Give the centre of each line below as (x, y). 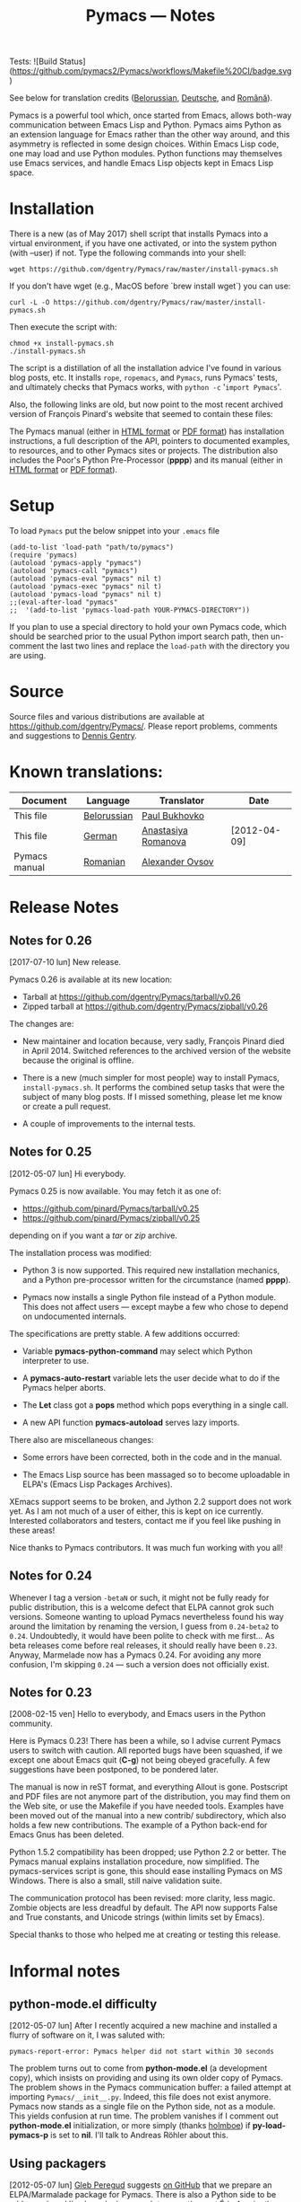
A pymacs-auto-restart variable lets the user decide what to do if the (151, 1378)
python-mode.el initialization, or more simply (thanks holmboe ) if (130, 2126)
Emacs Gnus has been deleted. (67, 1835)
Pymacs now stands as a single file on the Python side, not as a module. (142, 2107)
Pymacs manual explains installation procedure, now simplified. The (134, 1862)
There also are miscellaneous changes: (82, 1439)
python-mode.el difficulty (83, 2004)
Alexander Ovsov (178, 862)
